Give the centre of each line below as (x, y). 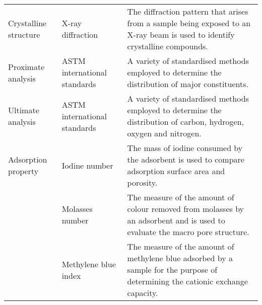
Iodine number (87, 165)
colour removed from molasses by (186, 209)
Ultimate (24, 110)
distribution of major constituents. (188, 84)
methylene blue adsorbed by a (180, 258)
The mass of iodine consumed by (185, 148)
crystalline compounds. (168, 46)
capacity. (143, 293)
